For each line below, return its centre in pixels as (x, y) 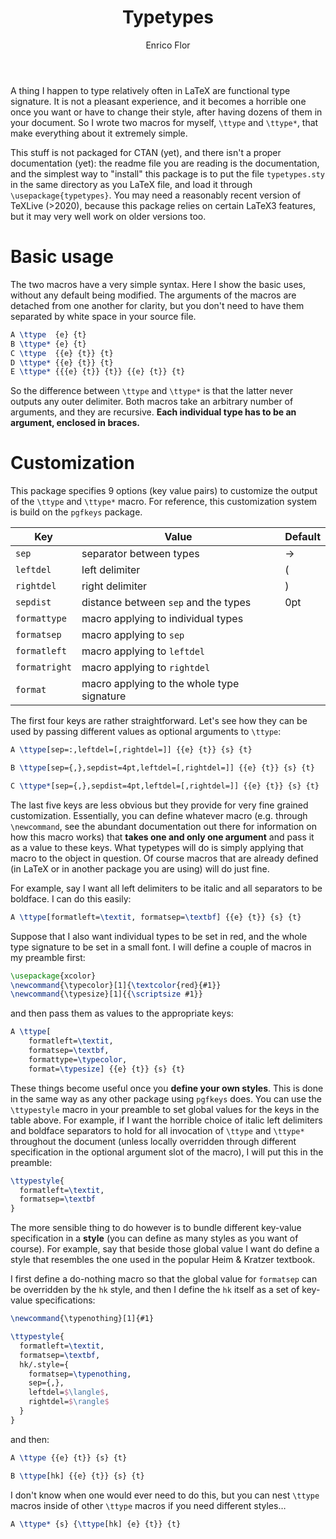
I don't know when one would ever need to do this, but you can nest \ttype (165, 1495)
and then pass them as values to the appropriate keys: (122, 1013)
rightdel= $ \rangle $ (69, 1402)
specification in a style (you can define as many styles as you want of (154, 1238)
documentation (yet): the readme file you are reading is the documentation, (165, 163)
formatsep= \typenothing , (80, 1374)
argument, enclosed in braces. (75, 423)
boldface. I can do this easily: (71, 898)
